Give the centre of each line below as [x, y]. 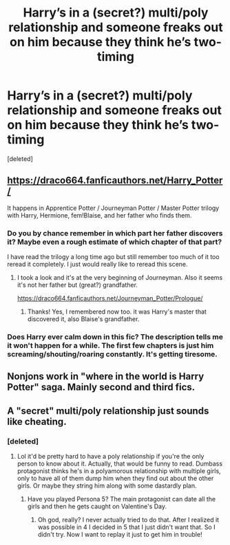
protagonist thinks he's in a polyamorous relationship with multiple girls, [119, 471]
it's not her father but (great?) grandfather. [77, 285]
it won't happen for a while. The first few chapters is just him [111, 345]
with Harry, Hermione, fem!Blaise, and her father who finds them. [100, 215]
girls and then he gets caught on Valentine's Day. [97, 506]
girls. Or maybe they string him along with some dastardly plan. [107, 486]
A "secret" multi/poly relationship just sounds [108, 411]
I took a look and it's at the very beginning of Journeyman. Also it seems [120, 278]
